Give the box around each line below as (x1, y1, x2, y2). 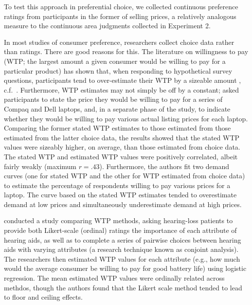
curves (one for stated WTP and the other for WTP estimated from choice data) (4, 171, 245, 181)
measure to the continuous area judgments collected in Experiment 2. (4, 20, 211, 31)
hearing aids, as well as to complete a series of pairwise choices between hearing (4, 234, 241, 245)
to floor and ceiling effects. (4, 292, 83, 302)
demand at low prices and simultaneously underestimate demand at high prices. (4, 199, 242, 209)
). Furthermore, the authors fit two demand (99, 161, 229, 171)
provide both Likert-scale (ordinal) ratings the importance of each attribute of (4, 225, 237, 235)
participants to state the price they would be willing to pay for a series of (4, 94, 223, 104)
